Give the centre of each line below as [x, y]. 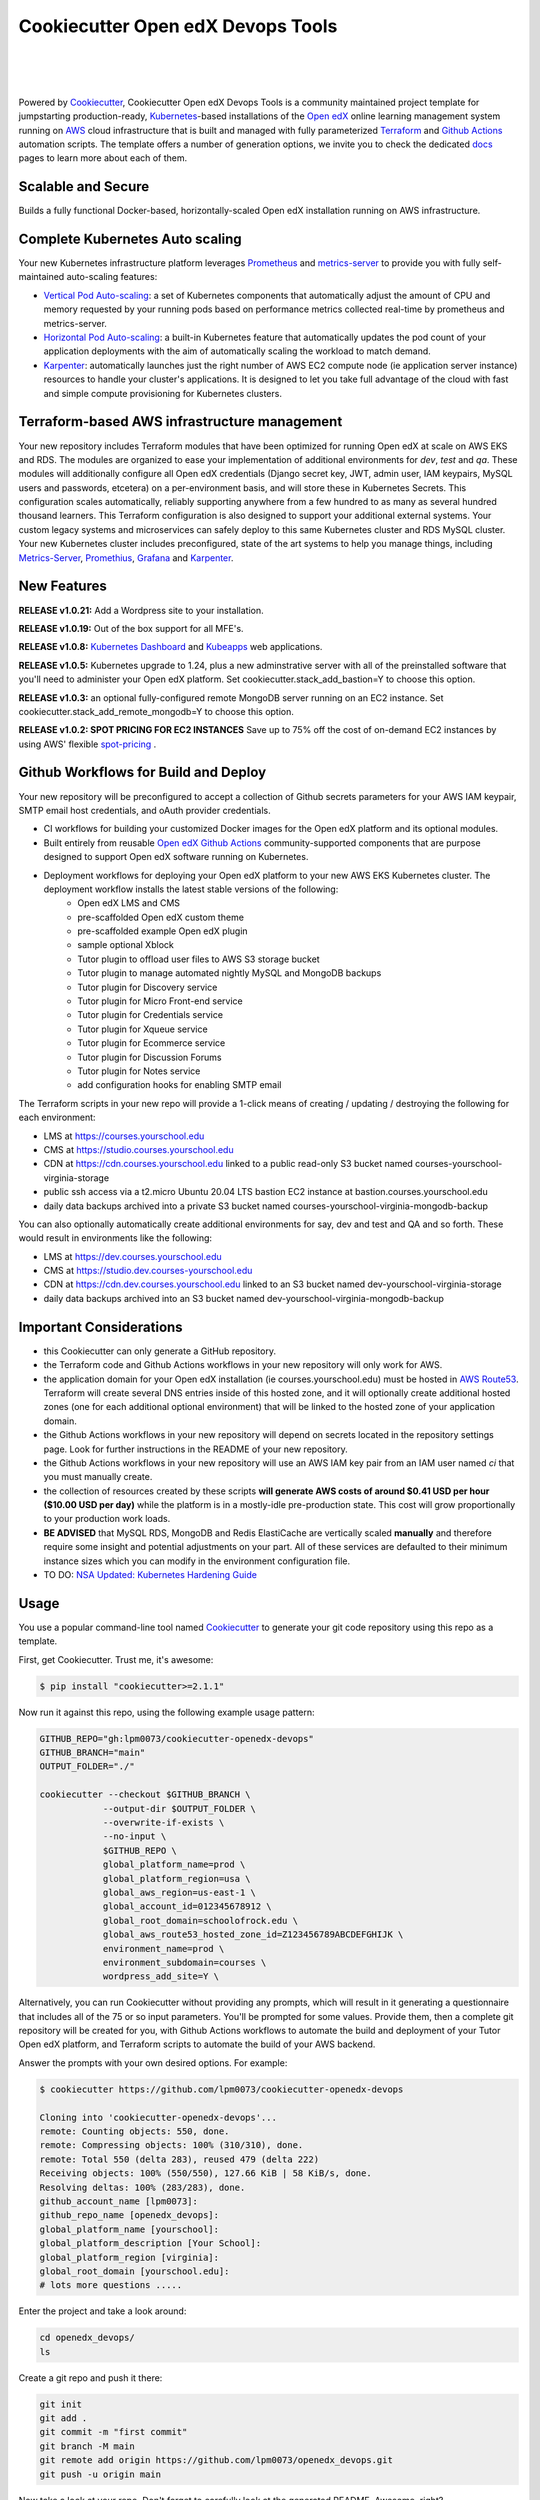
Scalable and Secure [84, 186]
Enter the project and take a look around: [102, 2311]
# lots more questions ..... [111, 2285]
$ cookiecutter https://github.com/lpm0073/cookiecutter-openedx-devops [221, 2089]
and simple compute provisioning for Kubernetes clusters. [162, 393]
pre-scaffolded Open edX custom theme [161, 917]
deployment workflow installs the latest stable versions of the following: [191, 889]
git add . [63, 2418]
